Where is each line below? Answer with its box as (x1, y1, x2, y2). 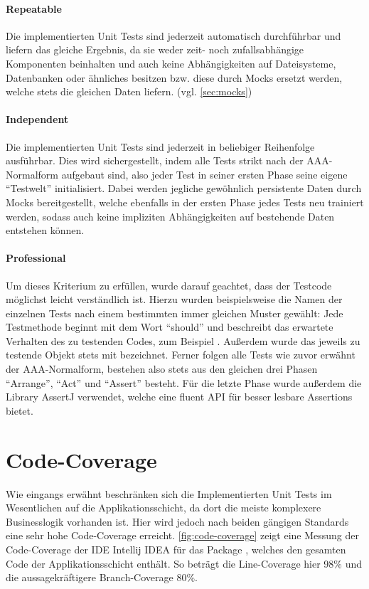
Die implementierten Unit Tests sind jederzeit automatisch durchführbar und (6, 28, 341, 43)
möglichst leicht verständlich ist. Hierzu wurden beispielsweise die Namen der (6, 292, 343, 307)
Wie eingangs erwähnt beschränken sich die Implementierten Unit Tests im (6, 486, 332, 501)
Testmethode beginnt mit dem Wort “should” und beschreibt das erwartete (6, 319, 333, 334)
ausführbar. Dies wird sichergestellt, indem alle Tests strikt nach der (6, 153, 304, 168)
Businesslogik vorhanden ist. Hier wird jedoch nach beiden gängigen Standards (6, 514, 349, 529)
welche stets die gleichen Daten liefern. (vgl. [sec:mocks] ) (6, 84, 252, 99)
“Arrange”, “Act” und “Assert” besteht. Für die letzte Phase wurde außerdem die (6, 375, 362, 390)
